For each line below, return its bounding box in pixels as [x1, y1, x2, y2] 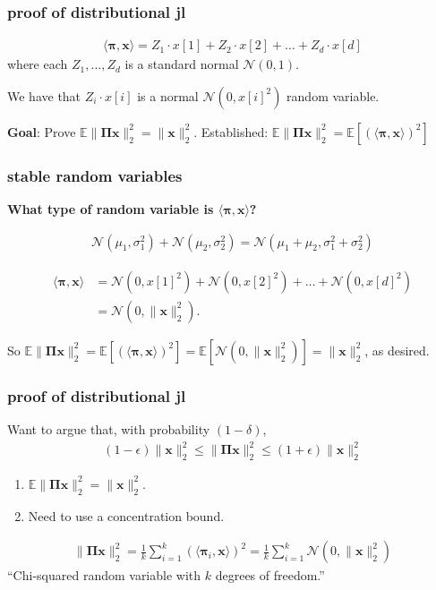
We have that [7, 86, 81, 105]
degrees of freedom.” [215, 566, 325, 585]
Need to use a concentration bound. [28, 506, 225, 525]
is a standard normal [124, 55, 239, 73]
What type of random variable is [7, 200, 214, 218]
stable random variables [7, 164, 183, 186]
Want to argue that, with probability [7, 419, 210, 438]
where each [7, 55, 68, 73]
